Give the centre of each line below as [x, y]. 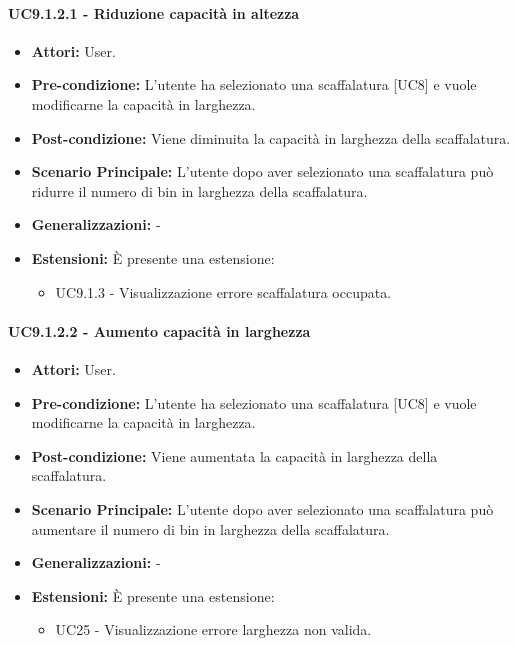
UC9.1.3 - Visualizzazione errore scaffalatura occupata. [223, 291]
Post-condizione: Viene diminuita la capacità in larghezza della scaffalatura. [271, 137]
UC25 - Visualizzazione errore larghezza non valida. [213, 629]
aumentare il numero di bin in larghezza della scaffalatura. [210, 528]
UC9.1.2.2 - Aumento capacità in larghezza [159, 330]
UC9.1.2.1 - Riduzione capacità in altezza [154, 12]
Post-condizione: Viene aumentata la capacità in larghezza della [234, 455]
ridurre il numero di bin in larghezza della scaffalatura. [199, 190]
